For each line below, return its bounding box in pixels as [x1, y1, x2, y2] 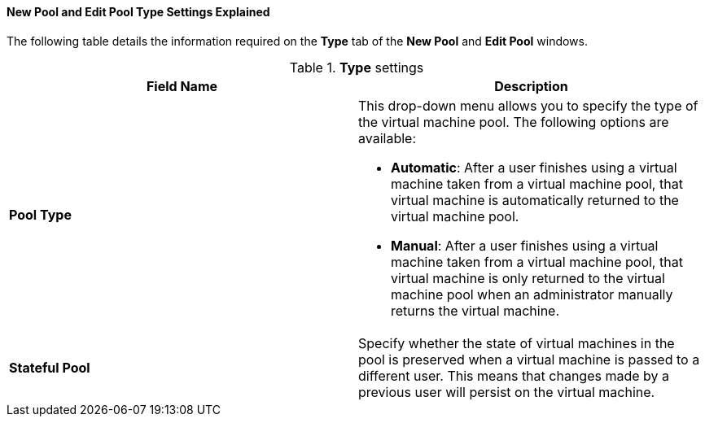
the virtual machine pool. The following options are [358, 113, 669, 130]
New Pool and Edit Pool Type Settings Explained [7, 5, 270, 19]
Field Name [146, 77, 218, 94]
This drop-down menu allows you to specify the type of [358, 97, 698, 114]
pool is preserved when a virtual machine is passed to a [358, 351, 700, 368]
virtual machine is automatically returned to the [391, 191, 679, 208]
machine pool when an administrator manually [391, 286, 673, 303]
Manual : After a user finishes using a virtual [391, 237, 659, 254]
